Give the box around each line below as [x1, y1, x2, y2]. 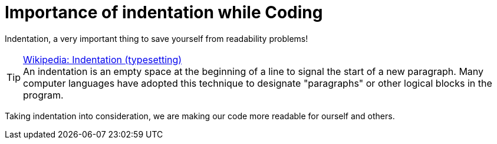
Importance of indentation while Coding [5, 2, 323, 22]
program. [23, 89, 64, 101]
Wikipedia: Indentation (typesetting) [23, 53, 182, 66]
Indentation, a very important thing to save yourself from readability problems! [5, 33, 308, 44]
